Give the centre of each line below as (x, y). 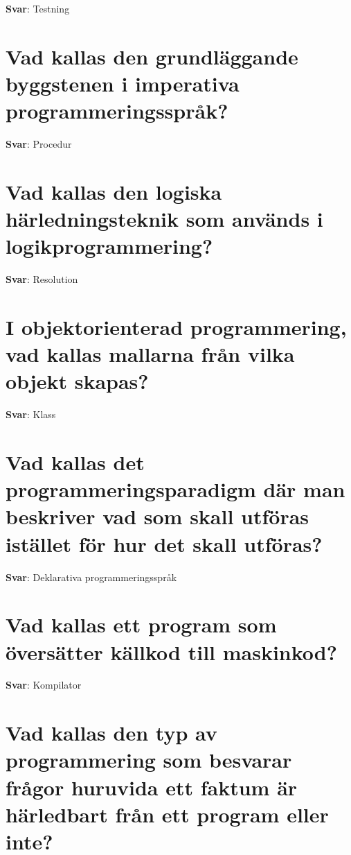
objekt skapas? (77, 381)
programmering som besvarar (149, 760)
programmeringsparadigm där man (175, 489)
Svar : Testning (38, 8)
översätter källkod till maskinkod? (171, 651)
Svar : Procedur (39, 144)
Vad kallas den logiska (114, 191)
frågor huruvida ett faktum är (152, 787)
